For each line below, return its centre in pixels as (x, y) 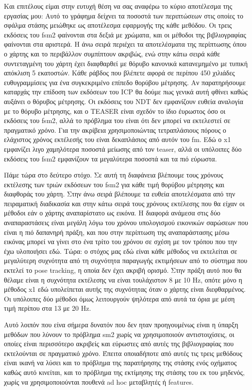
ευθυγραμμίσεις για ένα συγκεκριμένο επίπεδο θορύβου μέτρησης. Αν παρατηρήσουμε (125, 82)
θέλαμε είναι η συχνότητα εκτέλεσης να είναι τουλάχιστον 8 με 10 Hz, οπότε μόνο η (123, 279)
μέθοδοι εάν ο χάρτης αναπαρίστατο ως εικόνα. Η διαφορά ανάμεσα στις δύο (112, 213)
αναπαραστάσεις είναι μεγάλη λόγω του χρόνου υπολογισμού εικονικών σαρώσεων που (126, 222)
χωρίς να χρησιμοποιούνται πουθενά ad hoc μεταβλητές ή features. (99, 381)
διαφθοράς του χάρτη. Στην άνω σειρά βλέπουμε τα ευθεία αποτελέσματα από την (120, 194)
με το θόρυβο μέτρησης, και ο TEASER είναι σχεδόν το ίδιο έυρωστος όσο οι (115, 111)
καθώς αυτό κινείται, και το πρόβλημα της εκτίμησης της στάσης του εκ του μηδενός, (124, 372)
